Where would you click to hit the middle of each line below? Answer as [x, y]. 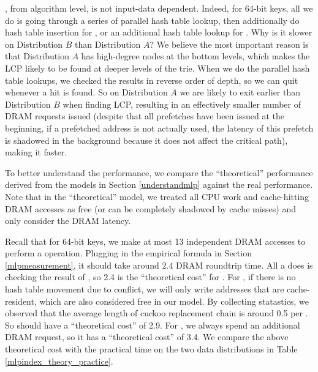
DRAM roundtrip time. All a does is [244, 265]
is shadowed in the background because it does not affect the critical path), [146, 140]
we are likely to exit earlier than [240, 92]
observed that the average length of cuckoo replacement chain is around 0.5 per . [157, 313]
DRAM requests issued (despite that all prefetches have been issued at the [145, 116]
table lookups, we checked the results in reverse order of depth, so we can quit [152, 80]
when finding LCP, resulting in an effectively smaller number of [182, 104]
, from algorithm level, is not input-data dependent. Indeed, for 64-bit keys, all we [159, 8]
